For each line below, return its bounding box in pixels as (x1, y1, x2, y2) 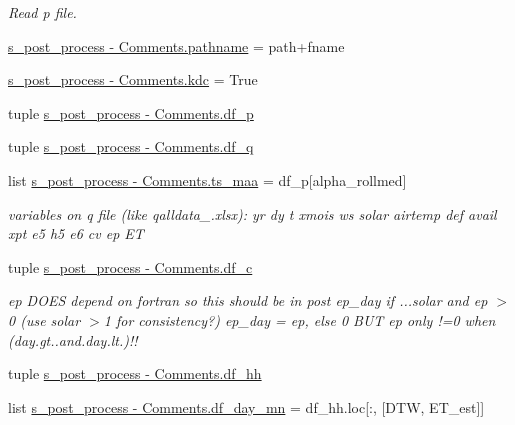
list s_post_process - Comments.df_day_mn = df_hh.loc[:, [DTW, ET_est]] (8, 396, 485, 417)
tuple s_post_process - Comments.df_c (8, 256, 253, 277)
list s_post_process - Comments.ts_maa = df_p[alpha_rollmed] (8, 169, 407, 190)
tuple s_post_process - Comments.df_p (8, 102, 254, 123)
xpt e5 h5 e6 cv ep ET (8, 223, 144, 244)
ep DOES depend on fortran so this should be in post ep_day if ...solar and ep (8, 290, 488, 311)
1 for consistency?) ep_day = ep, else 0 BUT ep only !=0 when (103, 309, 496, 330)
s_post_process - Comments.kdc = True (8, 69, 258, 90)
